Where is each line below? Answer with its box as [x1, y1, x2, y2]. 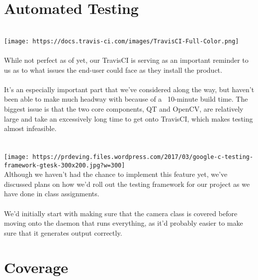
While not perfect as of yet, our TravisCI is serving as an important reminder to [4, 54, 249, 65]
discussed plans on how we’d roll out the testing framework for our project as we [4, 178, 250, 189]
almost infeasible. [4, 123, 57, 134]
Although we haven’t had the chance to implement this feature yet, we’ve [4, 169, 228, 179]
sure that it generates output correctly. [4, 227, 122, 238]
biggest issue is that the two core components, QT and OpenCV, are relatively [4, 103, 244, 114]
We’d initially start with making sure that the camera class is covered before [4, 208, 238, 218]
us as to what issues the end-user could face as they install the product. [4, 64, 222, 75]
